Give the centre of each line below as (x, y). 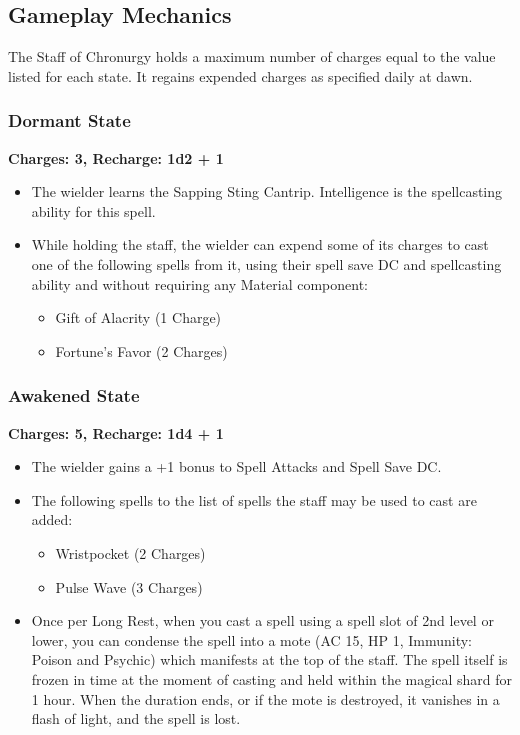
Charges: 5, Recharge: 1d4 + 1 (116, 432)
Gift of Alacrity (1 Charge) (138, 317)
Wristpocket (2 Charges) (130, 552)
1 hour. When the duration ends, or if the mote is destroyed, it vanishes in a (265, 698)
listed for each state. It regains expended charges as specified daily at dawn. (240, 75)
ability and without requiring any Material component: (199, 283)
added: (52, 519)
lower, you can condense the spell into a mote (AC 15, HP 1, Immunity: (251, 639)
